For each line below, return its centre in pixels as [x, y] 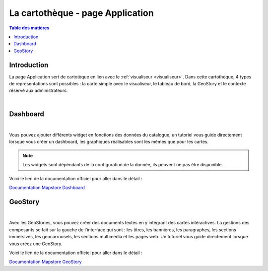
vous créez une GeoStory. [36, 244]
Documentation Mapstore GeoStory [45, 262]
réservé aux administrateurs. [38, 91]
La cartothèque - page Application [81, 13]
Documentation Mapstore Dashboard [47, 188]
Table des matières [29, 28]
